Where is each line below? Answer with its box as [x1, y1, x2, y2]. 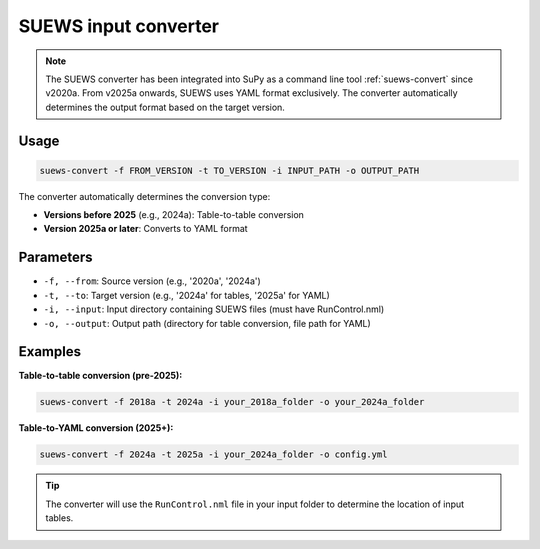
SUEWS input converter [18, 15, 220, 37]
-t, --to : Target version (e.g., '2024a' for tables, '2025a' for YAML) [43, 289, 330, 301]
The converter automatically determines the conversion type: [18, 190, 271, 202]
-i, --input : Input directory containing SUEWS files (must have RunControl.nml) [43, 303, 385, 315]
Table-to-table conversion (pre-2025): [18, 370, 183, 382]
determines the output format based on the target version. [45, 101, 285, 113]
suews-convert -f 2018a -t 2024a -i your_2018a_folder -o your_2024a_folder [39, 396, 425, 408]
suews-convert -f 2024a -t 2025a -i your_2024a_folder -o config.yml [39, 449, 388, 460]
